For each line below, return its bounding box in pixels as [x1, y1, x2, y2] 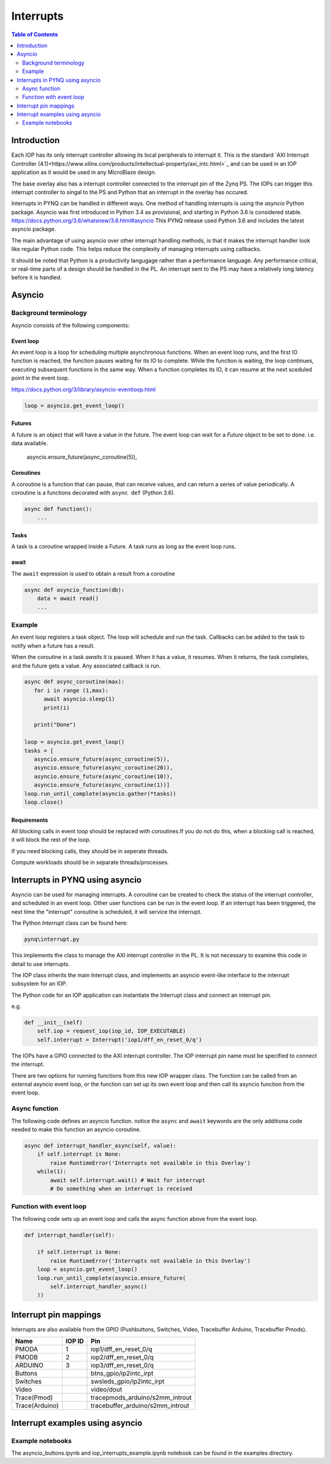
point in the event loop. [11, 375, 70, 382]
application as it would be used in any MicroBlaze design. [11, 169, 156, 176]
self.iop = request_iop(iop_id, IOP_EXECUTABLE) [37, 1027, 186, 1035]
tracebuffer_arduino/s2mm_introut [91, 1401, 189, 1410]
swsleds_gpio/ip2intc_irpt [91, 1377, 165, 1386]
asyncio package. [11, 225, 56, 233]
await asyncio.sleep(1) [44, 696, 115, 703]
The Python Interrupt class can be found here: [11, 919, 128, 927]
